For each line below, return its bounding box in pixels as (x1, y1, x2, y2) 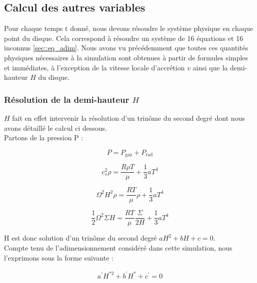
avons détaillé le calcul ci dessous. (4, 122, 107, 133)
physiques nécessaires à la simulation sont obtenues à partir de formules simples (4, 52, 248, 62)
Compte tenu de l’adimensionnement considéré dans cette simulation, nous (4, 243, 232, 253)
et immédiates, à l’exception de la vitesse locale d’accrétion (4, 62, 185, 72)
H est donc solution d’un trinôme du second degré (4, 233, 157, 243)
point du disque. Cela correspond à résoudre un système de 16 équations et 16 (4, 32, 243, 43)
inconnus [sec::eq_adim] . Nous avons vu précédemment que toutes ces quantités (4, 42, 248, 53)
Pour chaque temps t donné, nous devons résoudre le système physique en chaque (4, 23, 253, 33)
